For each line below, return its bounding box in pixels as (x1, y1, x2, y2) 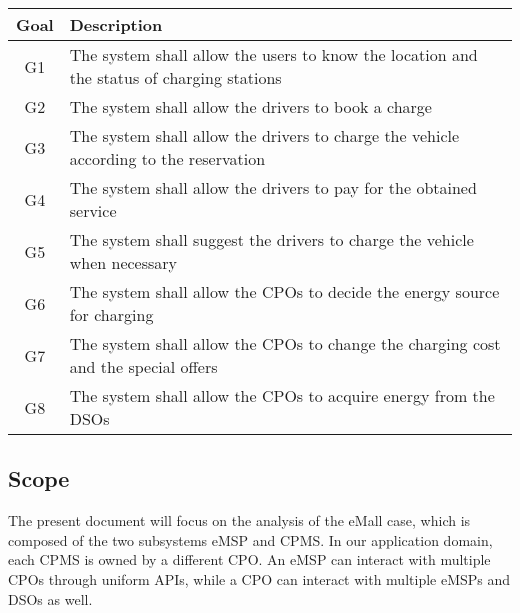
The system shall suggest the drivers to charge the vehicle (69, 228, 474, 251)
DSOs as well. (8, 588, 93, 609)
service (69, 199, 117, 222)
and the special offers (69, 355, 218, 378)
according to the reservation (69, 147, 266, 170)
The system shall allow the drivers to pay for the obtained (69, 176, 477, 199)
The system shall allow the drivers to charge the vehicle (69, 124, 460, 147)
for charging (69, 303, 154, 326)
